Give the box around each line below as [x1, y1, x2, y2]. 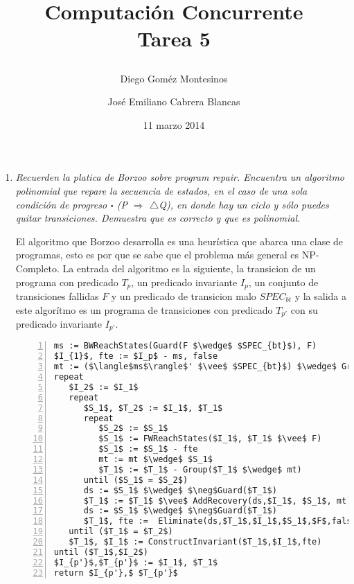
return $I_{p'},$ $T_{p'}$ [53, 567, 178, 578]
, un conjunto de [248, 274, 319, 289]
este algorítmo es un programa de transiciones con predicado [15, 302, 273, 317]
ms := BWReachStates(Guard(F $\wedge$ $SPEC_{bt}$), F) [53, 341, 317, 351]
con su [290, 302, 318, 317]
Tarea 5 [137, 24, 211, 53]
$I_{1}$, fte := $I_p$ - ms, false [53, 351, 218, 362]
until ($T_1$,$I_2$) [53, 547, 148, 557]
